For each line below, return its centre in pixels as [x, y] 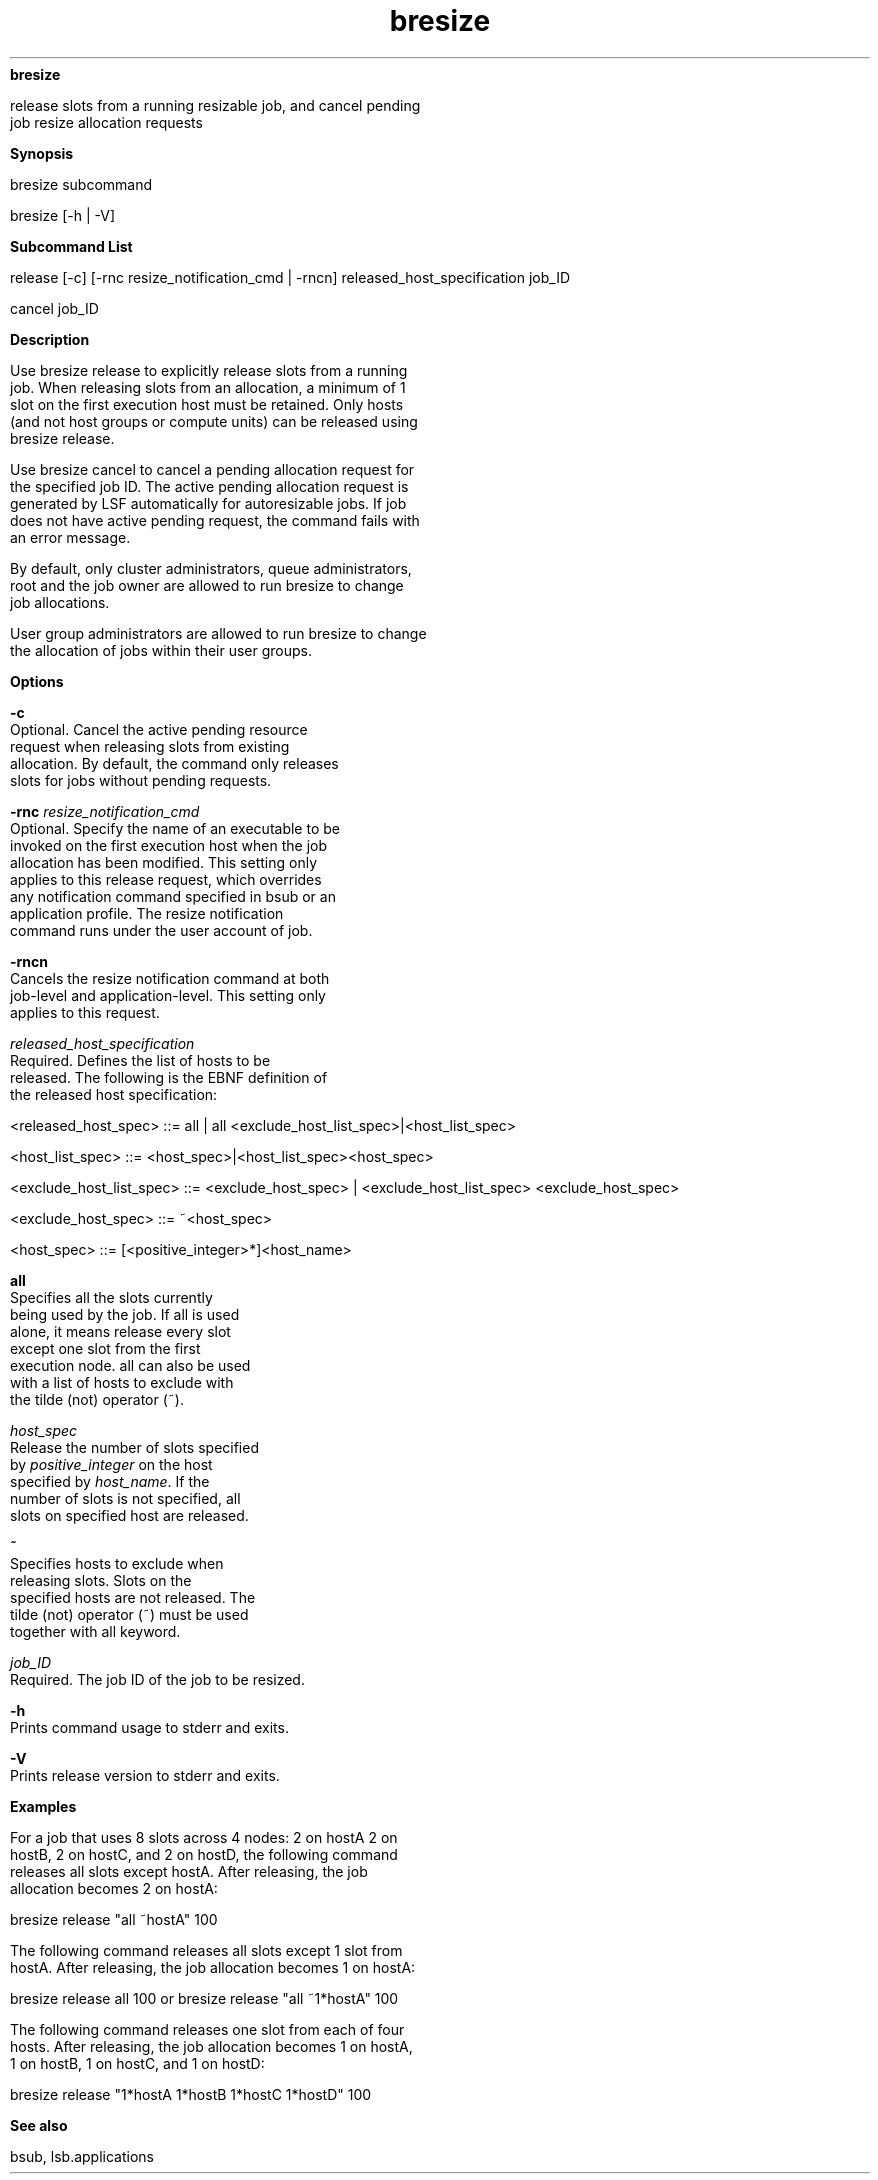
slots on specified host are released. [129, 1515]
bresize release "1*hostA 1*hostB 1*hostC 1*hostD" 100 [191, 2094]
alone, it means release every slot [120, 1331]
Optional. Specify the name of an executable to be [175, 828]
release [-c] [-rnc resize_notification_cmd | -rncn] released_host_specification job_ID [290, 277]
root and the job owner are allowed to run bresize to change [207, 585]
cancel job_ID [54, 308]
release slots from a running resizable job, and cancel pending [215, 105]
